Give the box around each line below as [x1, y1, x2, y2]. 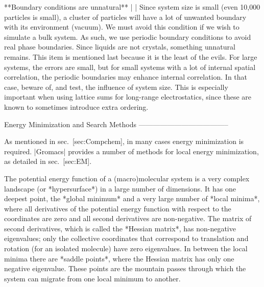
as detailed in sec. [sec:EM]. [4, 156, 92, 166]
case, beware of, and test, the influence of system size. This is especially [4, 81, 228, 92]
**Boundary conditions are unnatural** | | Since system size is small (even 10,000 [4, 2, 260, 12]
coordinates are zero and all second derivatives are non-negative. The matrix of [4, 213, 252, 224]
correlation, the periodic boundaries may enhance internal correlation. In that [4, 71, 248, 82]
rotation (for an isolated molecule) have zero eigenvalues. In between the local [4, 243, 248, 254]
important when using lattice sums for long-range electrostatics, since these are [4, 91, 252, 102]
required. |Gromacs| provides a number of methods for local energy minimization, [4, 146, 259, 156]
